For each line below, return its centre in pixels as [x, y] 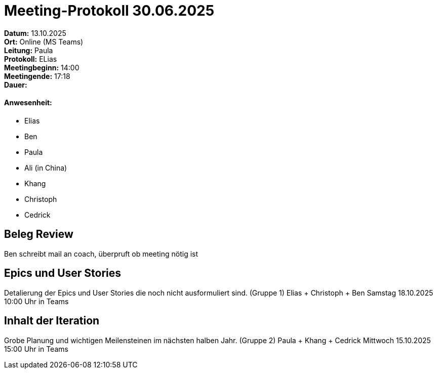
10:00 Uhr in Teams [36, 301]
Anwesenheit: [28, 103]
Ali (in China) [46, 168]
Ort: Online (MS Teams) [44, 42]
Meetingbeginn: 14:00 [42, 67]
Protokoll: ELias [31, 59]
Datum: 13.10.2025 [35, 33]
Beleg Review [39, 234]
